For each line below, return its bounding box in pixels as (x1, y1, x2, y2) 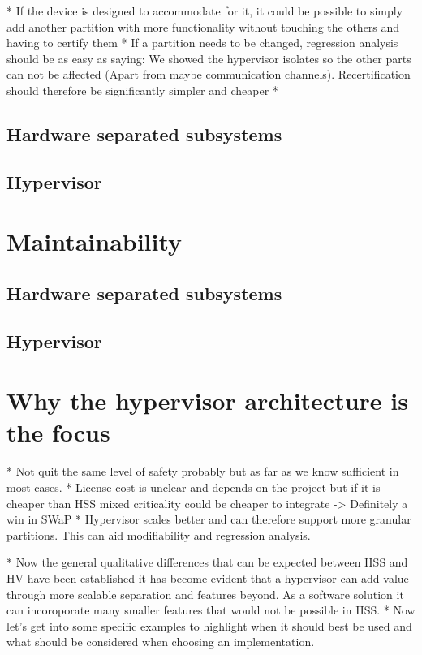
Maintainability (6, 225, 183, 258)
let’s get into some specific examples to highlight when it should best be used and (6, 617, 412, 634)
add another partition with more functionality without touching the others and (6, 18, 400, 35)
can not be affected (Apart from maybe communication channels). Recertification (6, 66, 411, 83)
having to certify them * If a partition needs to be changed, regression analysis (6, 34, 398, 51)
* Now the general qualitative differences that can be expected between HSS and (6, 554, 408, 571)
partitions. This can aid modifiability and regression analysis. (6, 526, 311, 543)
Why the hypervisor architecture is (6, 384, 408, 417)
